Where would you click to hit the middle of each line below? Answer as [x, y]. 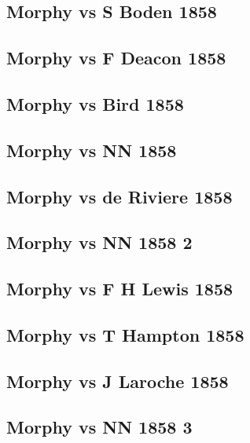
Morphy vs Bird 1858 [95, 103]
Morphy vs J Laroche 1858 [118, 381]
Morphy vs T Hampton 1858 [125, 334]
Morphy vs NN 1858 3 [99, 427]
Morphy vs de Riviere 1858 [119, 196]
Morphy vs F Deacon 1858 [116, 58]
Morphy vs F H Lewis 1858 [120, 289]
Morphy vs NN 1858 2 [99, 242]
